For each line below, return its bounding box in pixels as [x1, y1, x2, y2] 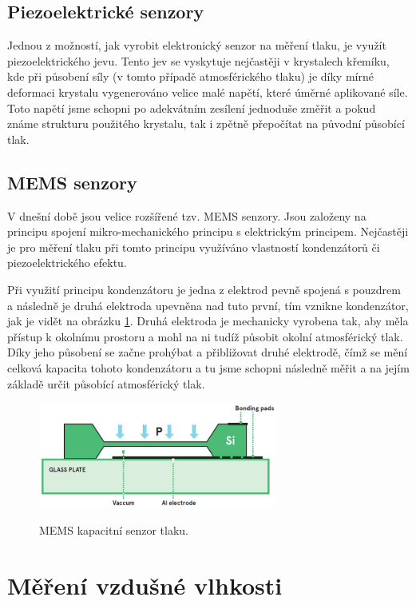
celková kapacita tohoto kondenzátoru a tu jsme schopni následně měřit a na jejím [7, 359, 410, 376]
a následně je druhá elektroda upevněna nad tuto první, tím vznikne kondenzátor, [7, 297, 409, 313]
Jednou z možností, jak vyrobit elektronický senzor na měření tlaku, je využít [7, 37, 386, 54]
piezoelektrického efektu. [7, 254, 127, 271]
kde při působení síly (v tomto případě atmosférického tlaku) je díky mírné [7, 68, 374, 85]
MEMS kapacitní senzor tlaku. [39, 521, 189, 538]
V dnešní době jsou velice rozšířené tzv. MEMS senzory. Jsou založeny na [7, 207, 366, 224]
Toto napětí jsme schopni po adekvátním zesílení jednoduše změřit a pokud [7, 99, 376, 116]
